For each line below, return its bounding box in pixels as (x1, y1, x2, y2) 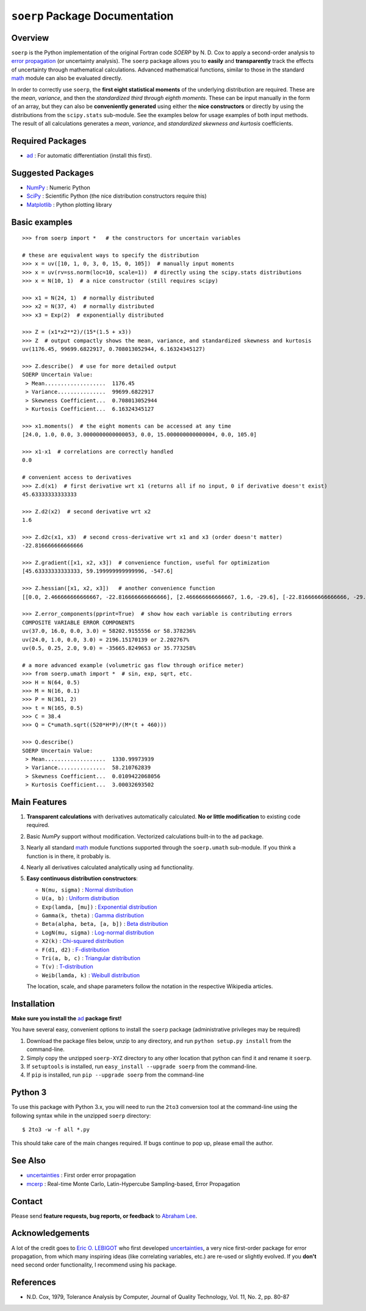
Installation (11, 999, 55, 1009)
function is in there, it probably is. (26, 852, 111, 860)
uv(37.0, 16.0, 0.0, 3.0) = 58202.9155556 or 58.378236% (22, 627, 196, 635)
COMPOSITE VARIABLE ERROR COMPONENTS (22, 619, 135, 626)
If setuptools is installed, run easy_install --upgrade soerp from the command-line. (26, 1063, 257, 1070)
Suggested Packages (11, 168, 94, 178)
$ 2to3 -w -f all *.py (22, 1126, 90, 1133)
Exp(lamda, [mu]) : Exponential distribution (41, 903, 157, 911)
